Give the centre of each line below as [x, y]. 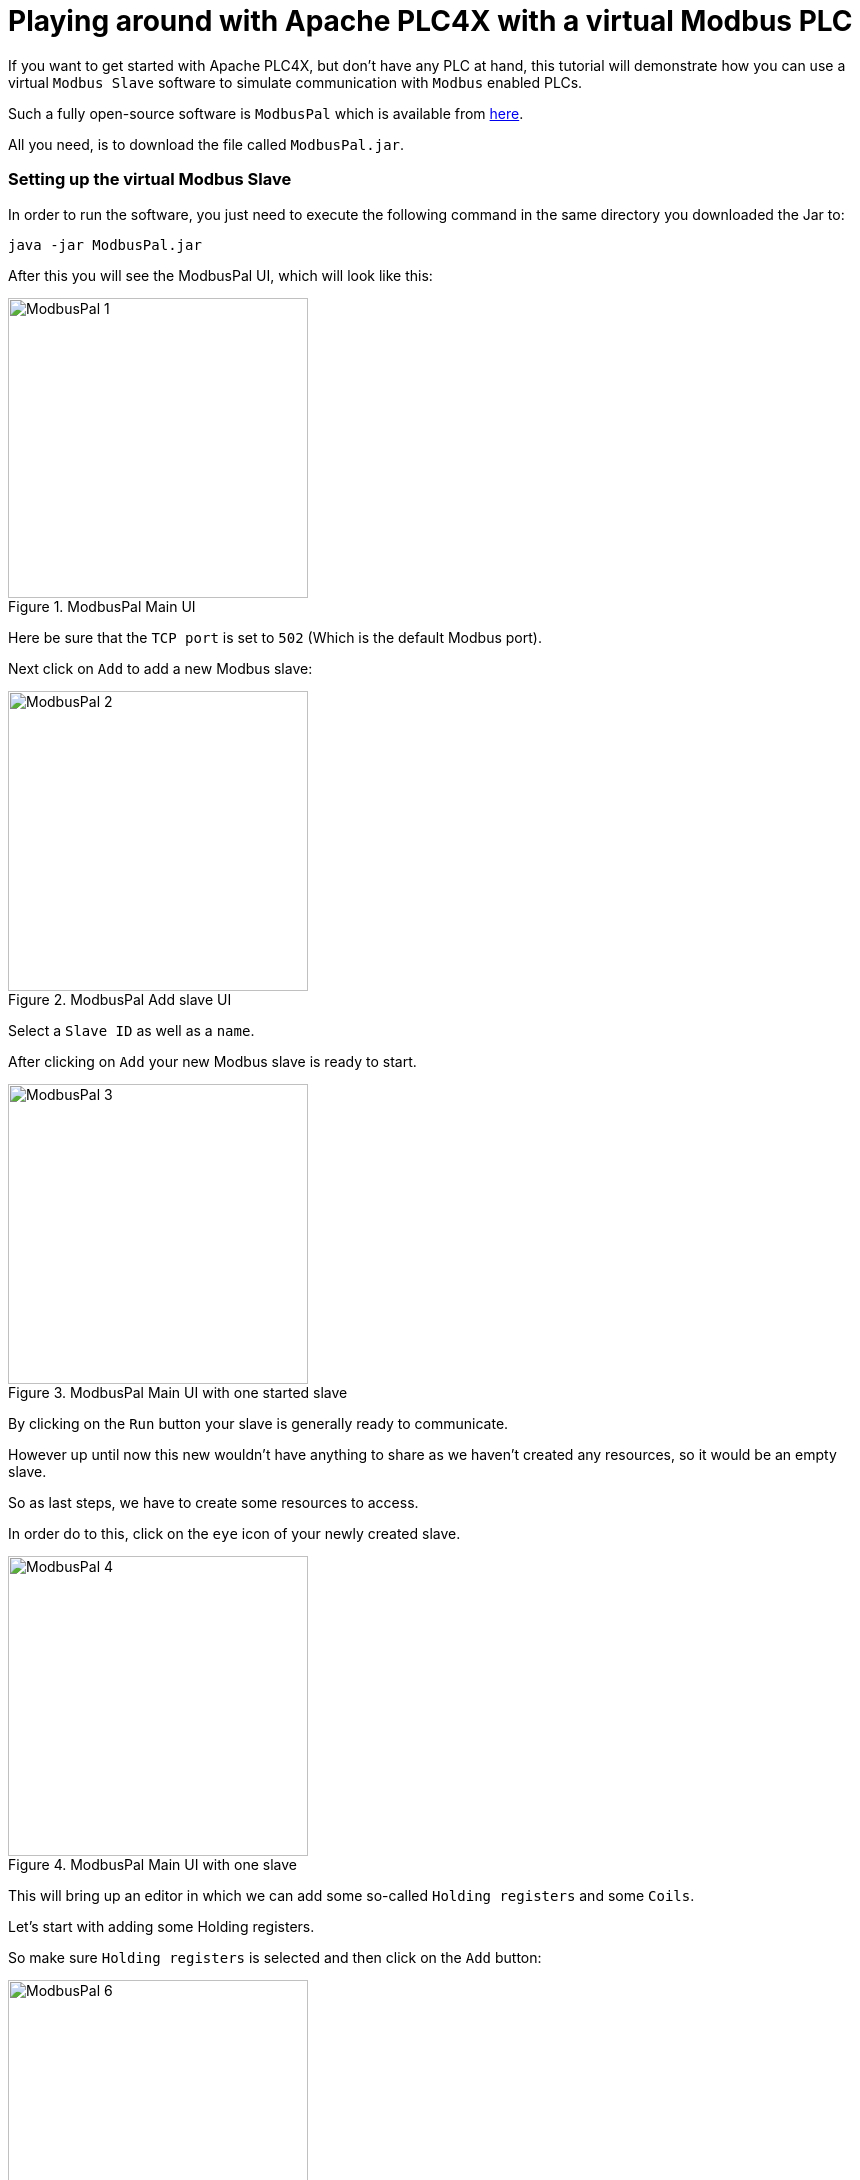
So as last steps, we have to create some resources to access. [213, 1502]
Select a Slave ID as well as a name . [131, 1030]
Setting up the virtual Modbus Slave [150, 179]
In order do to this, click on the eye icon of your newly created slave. [234, 1533]
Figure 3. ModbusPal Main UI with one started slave [178, 1392]
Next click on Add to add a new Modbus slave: [160, 668]
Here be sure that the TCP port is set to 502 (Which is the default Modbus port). [275, 637]
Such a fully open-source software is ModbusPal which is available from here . [266, 113]
